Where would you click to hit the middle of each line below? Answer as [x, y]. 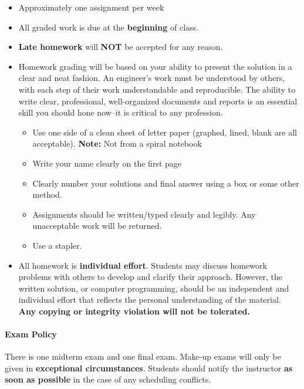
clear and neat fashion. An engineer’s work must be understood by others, [152, 78]
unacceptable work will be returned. [97, 226]
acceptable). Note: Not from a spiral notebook [117, 143]
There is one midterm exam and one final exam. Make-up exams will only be [143, 356]
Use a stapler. [57, 245]
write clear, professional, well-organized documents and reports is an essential [158, 101]
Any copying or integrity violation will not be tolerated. [134, 311]
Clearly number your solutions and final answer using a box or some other [166, 183]
